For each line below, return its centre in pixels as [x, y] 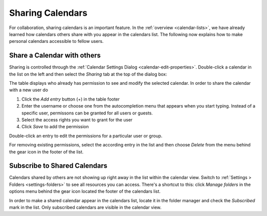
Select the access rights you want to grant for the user [77, 120]
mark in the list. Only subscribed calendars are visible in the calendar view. [85, 207]
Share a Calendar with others [55, 55]
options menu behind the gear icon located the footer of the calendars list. [85, 191]
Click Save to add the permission [55, 127]
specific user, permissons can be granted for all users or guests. [87, 113]
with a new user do [29, 90]
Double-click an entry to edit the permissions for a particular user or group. [86, 136]
